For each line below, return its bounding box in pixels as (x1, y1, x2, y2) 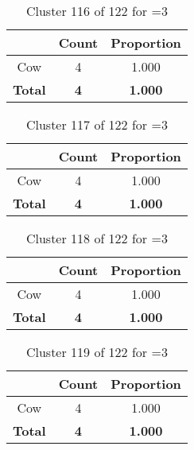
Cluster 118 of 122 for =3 (25, 229, 168, 247)
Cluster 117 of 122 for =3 (25, 115, 168, 134)
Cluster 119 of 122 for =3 (25, 343, 168, 361)
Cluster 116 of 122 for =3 (25, 2, 168, 20)
